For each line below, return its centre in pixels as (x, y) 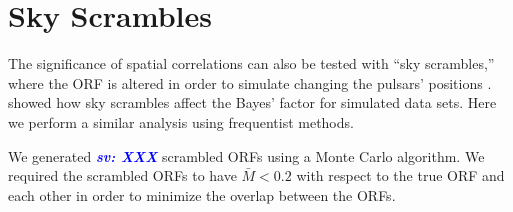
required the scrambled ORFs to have (122, 175)
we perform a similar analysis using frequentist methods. (181, 121)
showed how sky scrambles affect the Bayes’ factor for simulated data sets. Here (252, 102)
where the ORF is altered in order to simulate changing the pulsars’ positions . (250, 82)
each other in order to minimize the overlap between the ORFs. (202, 194)
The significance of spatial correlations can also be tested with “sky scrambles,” (251, 63)
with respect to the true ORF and (400, 175)
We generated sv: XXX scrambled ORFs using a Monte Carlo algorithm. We (246, 155)
